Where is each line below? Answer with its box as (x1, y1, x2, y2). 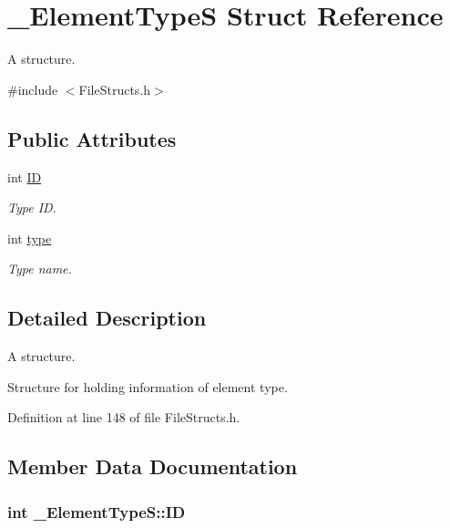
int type (7, 228, 52, 247)
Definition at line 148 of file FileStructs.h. (7, 408, 240, 427)
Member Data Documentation (7, 452, 298, 481)
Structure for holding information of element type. (7, 377, 288, 396)
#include (7, 79, 58, 98)
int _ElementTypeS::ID (7, 500, 186, 523)
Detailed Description (7, 304, 207, 332)
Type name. (7, 259, 72, 278)
